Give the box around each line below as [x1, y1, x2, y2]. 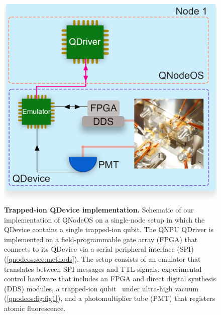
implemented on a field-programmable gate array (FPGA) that [4, 234, 198, 244]
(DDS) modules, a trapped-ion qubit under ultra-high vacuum [4, 283, 199, 293]
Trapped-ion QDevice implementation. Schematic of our [4, 204, 194, 215]
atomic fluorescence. [4, 302, 66, 313]
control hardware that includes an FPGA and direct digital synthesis [4, 273, 216, 284]
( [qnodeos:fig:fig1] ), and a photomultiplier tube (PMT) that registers [4, 293, 215, 303]
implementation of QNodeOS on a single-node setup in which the [4, 214, 205, 225]
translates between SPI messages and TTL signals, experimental [4, 263, 202, 274]
